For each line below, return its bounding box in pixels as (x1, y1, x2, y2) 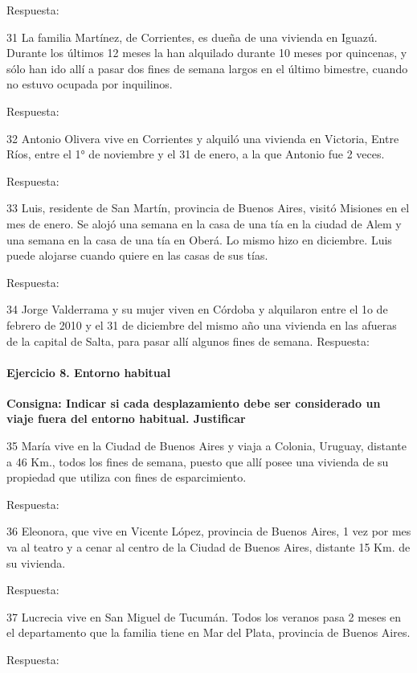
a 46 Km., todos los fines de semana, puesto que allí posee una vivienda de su (6, 453, 389, 470)
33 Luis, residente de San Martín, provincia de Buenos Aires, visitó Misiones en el (6, 199, 410, 216)
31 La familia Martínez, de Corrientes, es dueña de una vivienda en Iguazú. (6, 28, 378, 45)
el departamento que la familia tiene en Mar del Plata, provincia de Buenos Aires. (6, 624, 411, 641)
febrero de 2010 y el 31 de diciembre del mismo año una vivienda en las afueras (6, 316, 397, 333)
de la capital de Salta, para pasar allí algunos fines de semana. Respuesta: (6, 332, 370, 349)
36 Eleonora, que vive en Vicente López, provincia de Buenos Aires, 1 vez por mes (6, 523, 411, 540)
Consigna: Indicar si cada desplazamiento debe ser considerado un (6, 394, 381, 411)
